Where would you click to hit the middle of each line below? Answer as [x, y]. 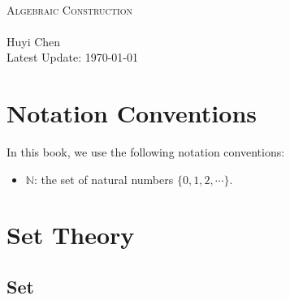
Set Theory [71, 235]
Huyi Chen [34, 41]
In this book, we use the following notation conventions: [146, 152]
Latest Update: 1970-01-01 [73, 57]
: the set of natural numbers [104, 179]
